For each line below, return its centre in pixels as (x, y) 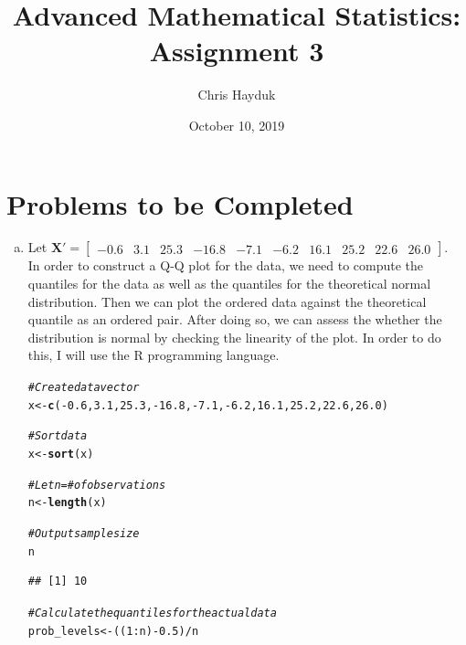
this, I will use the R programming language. (154, 355)
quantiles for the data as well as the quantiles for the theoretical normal (229, 284)
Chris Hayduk (237, 95)
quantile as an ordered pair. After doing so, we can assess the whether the (235, 319)
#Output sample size (84, 533)
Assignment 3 (237, 51)
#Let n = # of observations (97, 485)
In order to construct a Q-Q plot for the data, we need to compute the (226, 265)
